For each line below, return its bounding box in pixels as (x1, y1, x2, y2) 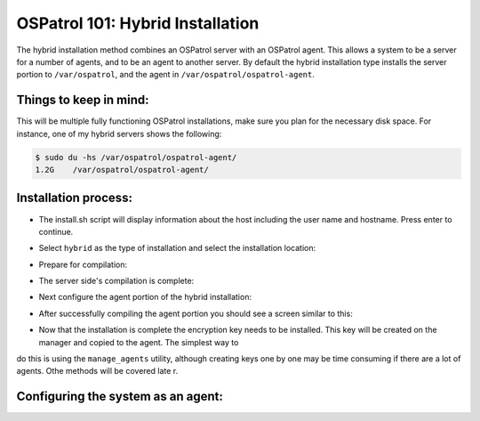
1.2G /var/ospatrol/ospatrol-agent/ (35, 165, 209, 174)
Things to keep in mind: (16, 93, 150, 108)
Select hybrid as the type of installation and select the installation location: (38, 243, 316, 254)
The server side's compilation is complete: (38, 276, 195, 287)
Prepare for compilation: (38, 259, 128, 270)
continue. (38, 226, 74, 237)
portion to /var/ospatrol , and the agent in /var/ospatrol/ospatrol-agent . (16, 69, 316, 80)
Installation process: (16, 190, 133, 206)
